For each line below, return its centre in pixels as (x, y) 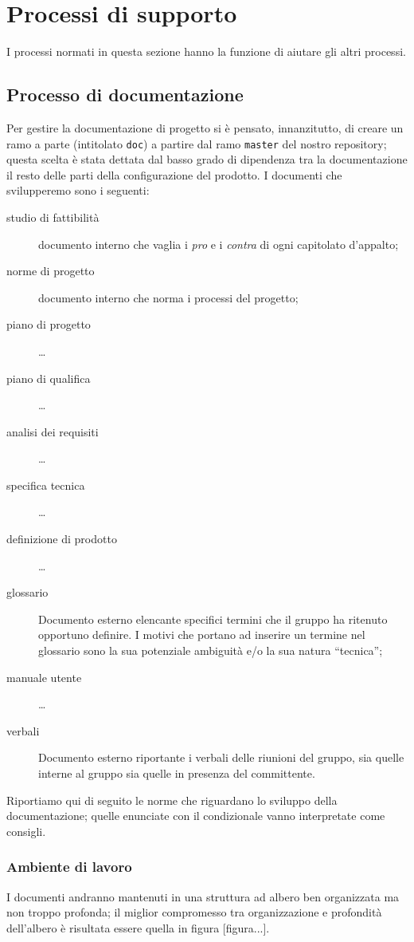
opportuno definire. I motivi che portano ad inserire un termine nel (202, 635)
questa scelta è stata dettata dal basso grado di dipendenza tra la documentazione (207, 159)
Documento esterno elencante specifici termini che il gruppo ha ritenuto (213, 619)
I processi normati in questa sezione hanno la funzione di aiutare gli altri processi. (206, 51)
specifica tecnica (46, 485)
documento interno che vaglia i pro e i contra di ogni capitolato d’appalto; (219, 244)
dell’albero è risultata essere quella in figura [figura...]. (138, 927)
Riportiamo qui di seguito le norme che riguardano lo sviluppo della (172, 800)
